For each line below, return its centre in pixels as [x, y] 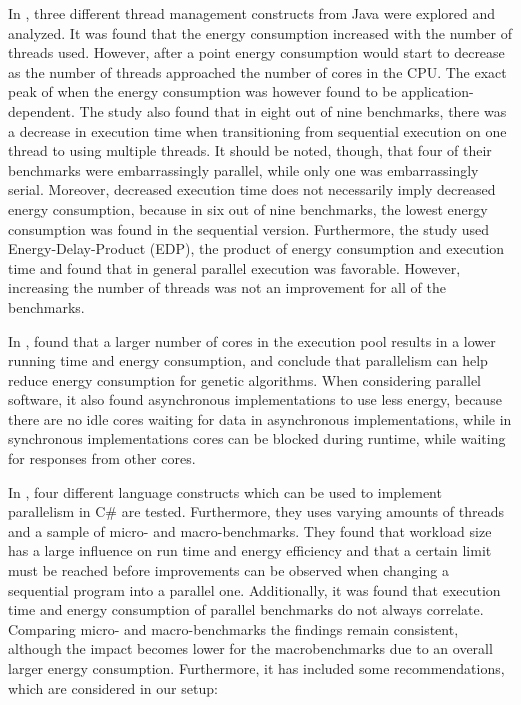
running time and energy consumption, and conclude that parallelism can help [248, 360]
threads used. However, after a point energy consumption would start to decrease [256, 52]
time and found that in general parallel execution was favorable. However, [234, 267]
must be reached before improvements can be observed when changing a [228, 570]
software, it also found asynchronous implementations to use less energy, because [255, 399]
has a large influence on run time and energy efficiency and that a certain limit [250, 550]
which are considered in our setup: [113, 687]
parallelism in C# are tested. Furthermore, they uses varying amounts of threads [256, 511]
